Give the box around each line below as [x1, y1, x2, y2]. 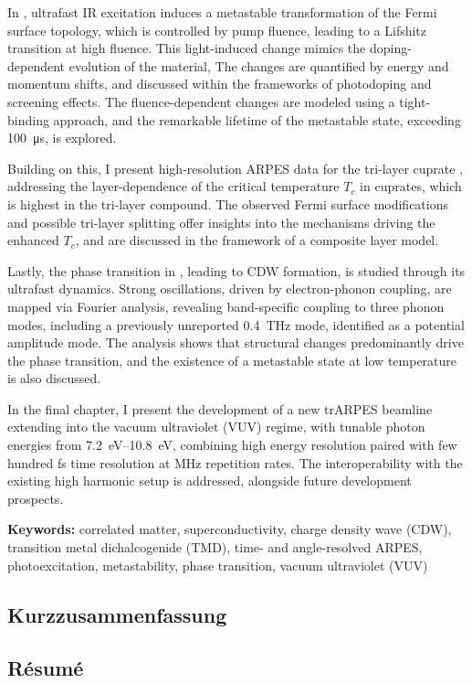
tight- [399, 91, 431, 111]
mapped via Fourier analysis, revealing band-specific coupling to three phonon [7, 296, 445, 315]
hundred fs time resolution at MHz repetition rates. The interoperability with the [7, 453, 463, 472]
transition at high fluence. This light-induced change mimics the [7, 38, 366, 58]
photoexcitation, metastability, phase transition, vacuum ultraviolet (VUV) [7, 555, 428, 574]
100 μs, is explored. [7, 128, 117, 147]
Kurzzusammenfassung [7, 600, 227, 628]
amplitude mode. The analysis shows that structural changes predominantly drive [7, 333, 464, 352]
